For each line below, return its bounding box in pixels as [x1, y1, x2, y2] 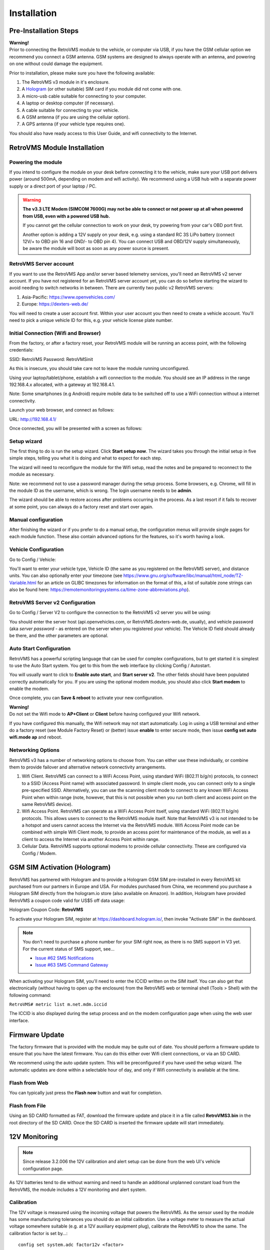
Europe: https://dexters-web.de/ [21, 301, 88, 307]
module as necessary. [9, 471, 55, 477]
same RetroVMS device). [21, 801, 72, 807]
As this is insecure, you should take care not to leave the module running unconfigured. [9, 365, 189, 371]
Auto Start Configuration [9, 645, 71, 652]
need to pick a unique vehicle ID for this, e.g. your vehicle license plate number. [9, 317, 173, 323]
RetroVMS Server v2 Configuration [9, 599, 96, 606]
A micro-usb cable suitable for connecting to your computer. [21, 93, 147, 99]
